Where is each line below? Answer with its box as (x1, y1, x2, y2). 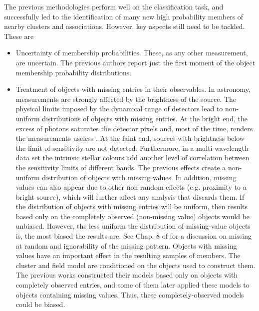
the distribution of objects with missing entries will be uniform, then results (15, 201, 248, 212)
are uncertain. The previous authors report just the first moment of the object (15, 57, 256, 67)
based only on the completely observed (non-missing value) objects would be (15, 211, 250, 221)
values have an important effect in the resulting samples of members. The (15, 250, 241, 261)
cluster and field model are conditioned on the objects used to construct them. (15, 260, 256, 270)
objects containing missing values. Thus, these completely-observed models (15, 289, 244, 300)
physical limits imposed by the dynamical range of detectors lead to (15, 103, 223, 114)
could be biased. (15, 299, 65, 310)
